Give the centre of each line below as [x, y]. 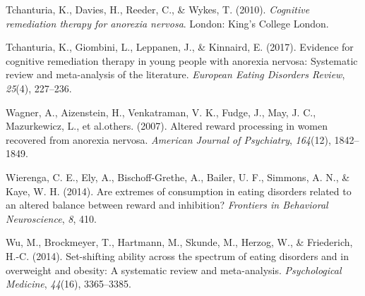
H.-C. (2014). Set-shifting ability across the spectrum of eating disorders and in [177, 255]
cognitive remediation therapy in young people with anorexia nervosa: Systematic [182, 60]
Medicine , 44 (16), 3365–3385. [69, 284]
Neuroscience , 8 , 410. [51, 218]
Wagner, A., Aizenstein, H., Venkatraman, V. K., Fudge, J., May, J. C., [161, 112]
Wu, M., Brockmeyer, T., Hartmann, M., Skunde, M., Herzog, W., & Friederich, [179, 242]
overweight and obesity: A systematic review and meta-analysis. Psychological [174, 270]
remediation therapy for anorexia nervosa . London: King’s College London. [167, 23]
